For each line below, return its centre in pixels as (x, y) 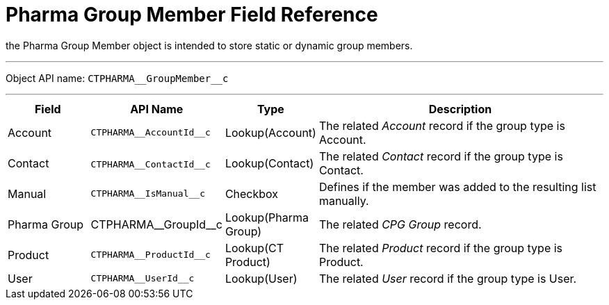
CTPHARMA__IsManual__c (148, 194)
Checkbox (252, 193)
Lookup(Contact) (269, 163)
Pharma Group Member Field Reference (192, 15)
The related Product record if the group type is (441, 248)
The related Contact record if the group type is (441, 156)
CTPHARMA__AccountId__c (151, 133)
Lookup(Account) (270, 132)
